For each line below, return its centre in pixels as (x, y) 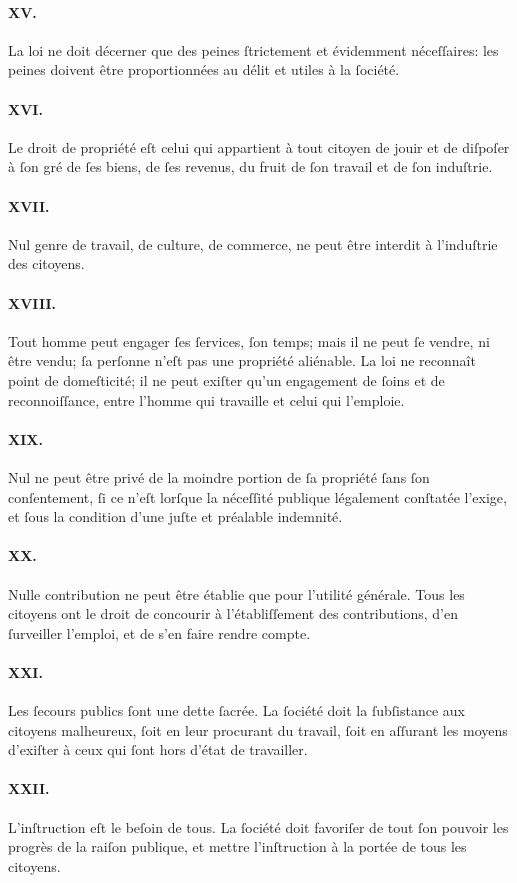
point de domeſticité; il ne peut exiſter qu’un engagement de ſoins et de (226, 379)
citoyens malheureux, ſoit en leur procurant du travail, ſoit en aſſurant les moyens (258, 729)
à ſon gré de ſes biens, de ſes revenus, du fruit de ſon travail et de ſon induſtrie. (250, 166)
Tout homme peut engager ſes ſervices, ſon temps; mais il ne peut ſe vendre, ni (249, 340)
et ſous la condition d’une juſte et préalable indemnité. (175, 516)
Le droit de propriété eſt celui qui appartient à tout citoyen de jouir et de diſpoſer (259, 146)
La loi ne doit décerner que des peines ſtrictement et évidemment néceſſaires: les (253, 49)
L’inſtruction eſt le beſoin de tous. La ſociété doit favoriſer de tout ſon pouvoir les (258, 826)
